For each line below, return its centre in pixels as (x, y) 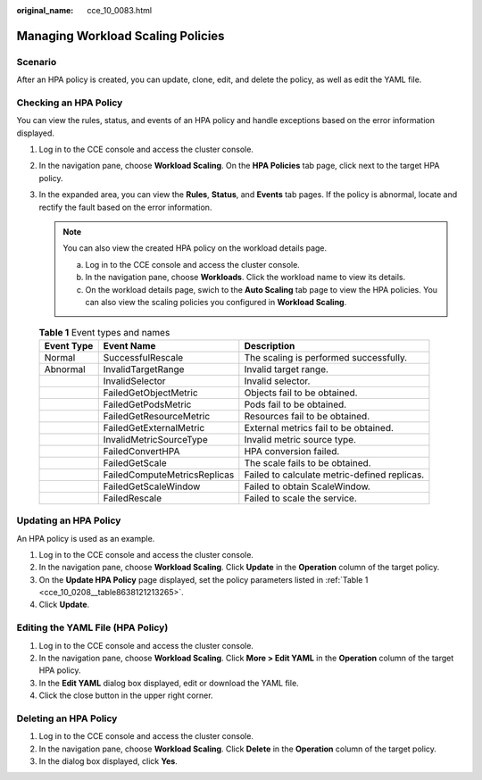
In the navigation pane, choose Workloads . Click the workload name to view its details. (245, 278)
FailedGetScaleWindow (152, 486)
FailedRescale (133, 498)
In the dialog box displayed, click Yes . (108, 761)
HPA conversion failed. (292, 451)
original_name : (45, 10)
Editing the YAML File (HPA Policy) (92, 627)
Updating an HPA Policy (69, 520)
